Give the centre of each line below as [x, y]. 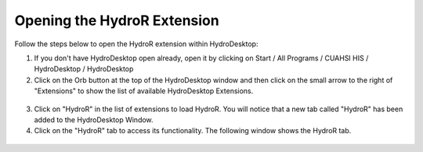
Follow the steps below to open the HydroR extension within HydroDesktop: [136, 44]
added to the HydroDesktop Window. [94, 119]
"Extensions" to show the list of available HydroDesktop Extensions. [144, 91]
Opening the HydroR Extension [117, 20]
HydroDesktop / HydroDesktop [84, 69]
